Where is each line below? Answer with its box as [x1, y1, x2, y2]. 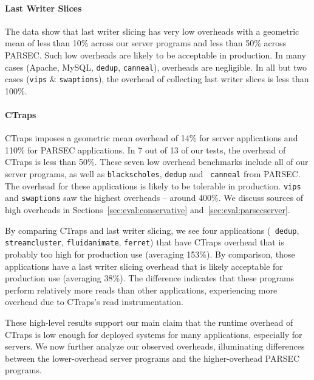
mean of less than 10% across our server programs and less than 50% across [5, 37, 287, 49]
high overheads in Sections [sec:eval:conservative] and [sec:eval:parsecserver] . [5, 203, 290, 216]
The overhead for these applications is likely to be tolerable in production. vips [5, 179, 301, 192]
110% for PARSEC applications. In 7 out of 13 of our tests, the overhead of [5, 143, 286, 156]
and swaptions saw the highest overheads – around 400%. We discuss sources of [5, 191, 303, 204]
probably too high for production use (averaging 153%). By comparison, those [5, 247, 295, 260]
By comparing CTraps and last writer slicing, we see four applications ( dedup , [5, 223, 299, 236]
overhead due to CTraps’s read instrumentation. [5, 295, 184, 308]
